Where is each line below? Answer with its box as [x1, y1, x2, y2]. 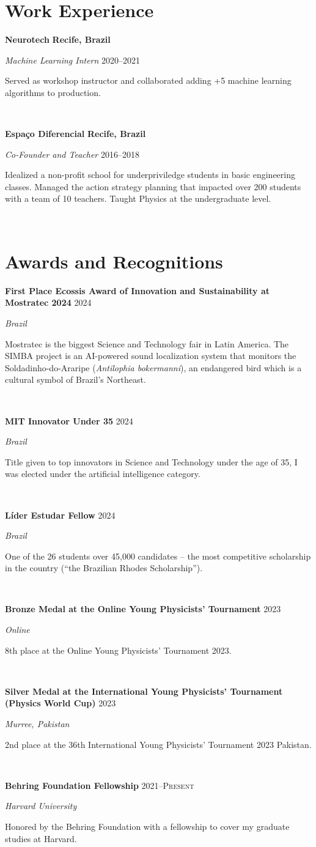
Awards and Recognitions [5, 248, 223, 273]
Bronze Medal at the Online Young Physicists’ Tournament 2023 [5, 602, 281, 615]
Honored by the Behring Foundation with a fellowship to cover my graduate [5, 820, 290, 832]
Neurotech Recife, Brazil [5, 33, 111, 46]
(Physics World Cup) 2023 [5, 697, 116, 709]
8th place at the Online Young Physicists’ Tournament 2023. [5, 643, 232, 656]
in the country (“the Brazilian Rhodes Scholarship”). [5, 561, 203, 574]
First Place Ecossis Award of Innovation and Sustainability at [5, 284, 270, 297]
